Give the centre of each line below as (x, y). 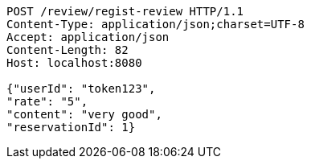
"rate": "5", (47, 101)
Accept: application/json (88, 37)
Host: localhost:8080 (74, 63)
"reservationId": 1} (71, 127)
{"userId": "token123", (81, 89)
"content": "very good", (84, 114)
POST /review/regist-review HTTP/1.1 (125, 11)
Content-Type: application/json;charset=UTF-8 (155, 24)
